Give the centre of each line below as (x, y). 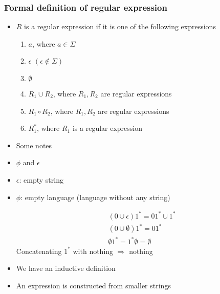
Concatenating (39, 251)
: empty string (41, 179)
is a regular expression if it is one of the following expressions (120, 26)
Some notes (34, 145)
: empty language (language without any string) (95, 197)
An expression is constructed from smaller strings (93, 285)
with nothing (93, 251)
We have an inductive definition (66, 268)
